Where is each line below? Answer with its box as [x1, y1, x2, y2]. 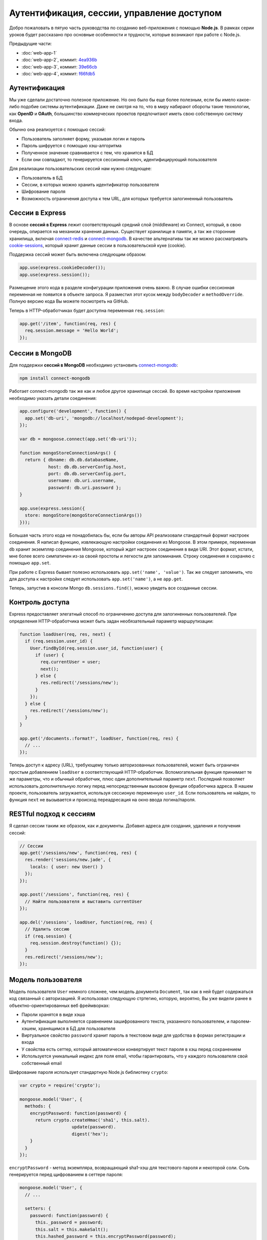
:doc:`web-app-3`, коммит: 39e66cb [21, 63, 97, 69]
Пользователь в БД [21, 175, 63, 181]
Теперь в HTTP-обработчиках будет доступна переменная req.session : [9, 308, 165, 313]
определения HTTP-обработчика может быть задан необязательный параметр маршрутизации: [9, 618, 214, 624]
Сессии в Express [9, 208, 66, 217]
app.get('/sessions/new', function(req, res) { [19, 850, 137, 856]
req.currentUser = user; [40, 659, 101, 665]
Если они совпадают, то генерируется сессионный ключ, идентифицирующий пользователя [21, 156, 217, 162]
